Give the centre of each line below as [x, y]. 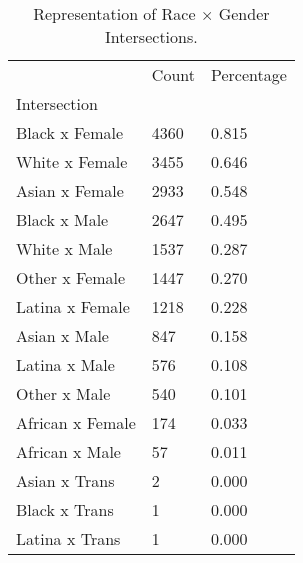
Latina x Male [65, 364]
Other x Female [71, 277]
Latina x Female [73, 306]
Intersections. [151, 36]
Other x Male [63, 393]
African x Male [68, 451]
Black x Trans [65, 509]
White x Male [64, 248]
